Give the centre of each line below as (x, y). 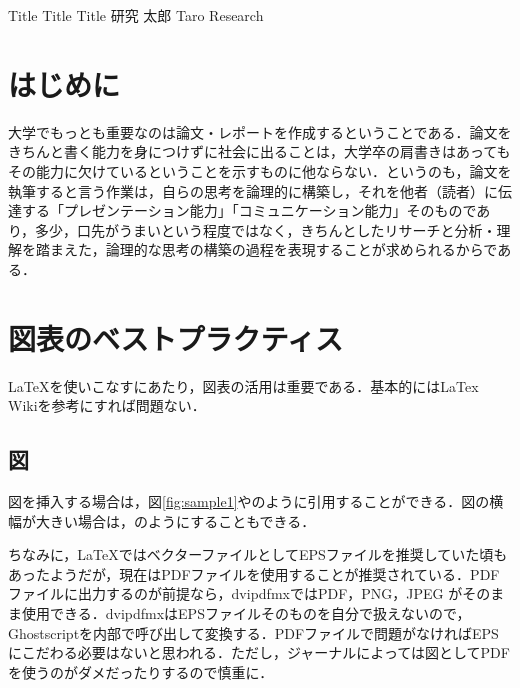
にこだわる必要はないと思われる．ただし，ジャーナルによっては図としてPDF (259, 652)
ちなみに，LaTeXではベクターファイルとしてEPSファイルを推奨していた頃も (258, 554)
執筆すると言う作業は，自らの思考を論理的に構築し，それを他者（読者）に (253, 190)
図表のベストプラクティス (175, 337)
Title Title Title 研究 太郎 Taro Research (136, 15)
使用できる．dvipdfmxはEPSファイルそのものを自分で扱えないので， (246, 612)
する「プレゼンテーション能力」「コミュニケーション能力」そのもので (249, 210)
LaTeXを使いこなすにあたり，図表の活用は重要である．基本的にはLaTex (243, 385)
